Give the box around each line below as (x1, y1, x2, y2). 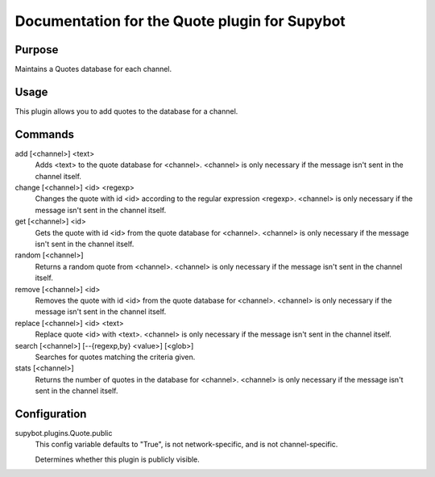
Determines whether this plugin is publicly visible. (35, 454, 201, 464)
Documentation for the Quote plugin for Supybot (14, 12, 346, 30)
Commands (14, 128, 75, 141)
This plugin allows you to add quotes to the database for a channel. (14, 106, 238, 116)
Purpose (14, 43, 59, 56)
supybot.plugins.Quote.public (14, 428, 113, 437)
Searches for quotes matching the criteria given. (35, 352, 196, 362)
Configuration (14, 407, 87, 421)
